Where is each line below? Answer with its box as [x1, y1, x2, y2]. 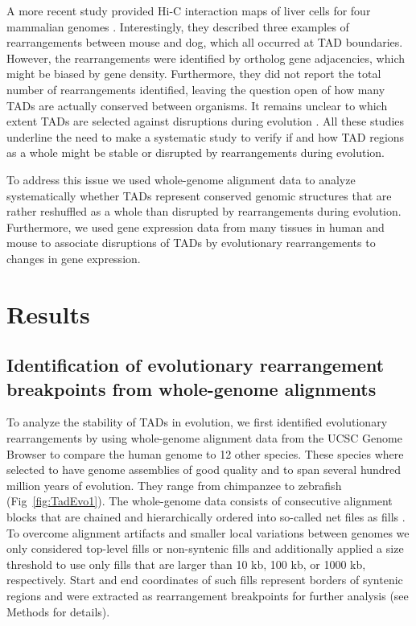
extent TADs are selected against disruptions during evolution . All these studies [6, 113, 405, 130]
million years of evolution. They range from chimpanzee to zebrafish [6, 476, 342, 493]
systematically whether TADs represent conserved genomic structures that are [6, 187, 392, 204]
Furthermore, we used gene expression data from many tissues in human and [6, 218, 385, 235]
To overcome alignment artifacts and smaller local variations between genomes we [6, 524, 410, 541]
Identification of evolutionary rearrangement [6, 352, 385, 377]
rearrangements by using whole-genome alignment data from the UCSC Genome [6, 430, 402, 447]
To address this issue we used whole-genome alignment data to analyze [6, 171, 356, 187]
